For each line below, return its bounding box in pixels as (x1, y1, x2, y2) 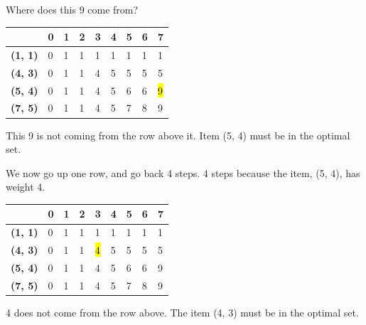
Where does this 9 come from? (6, 2, 139, 16)
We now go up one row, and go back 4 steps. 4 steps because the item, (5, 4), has (6, 165, 360, 180)
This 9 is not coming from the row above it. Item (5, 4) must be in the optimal (6, 127, 350, 142)
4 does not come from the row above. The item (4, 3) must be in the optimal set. (6, 304, 359, 319)
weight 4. (6, 179, 45, 194)
